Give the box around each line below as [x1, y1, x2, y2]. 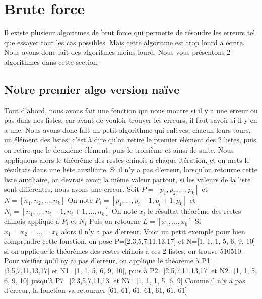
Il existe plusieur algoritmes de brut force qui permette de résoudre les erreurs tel [4, 27, 255, 38]
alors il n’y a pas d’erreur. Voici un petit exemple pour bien [61, 226, 245, 236]
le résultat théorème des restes [148, 206, 241, 216]
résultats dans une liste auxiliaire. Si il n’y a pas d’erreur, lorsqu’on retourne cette [4, 164, 257, 175]
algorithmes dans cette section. [4, 56, 99, 67]
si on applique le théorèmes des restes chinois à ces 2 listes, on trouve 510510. [4, 245, 243, 256]
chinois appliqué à [4, 216, 59, 227]
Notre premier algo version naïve [4, 81, 180, 97]
